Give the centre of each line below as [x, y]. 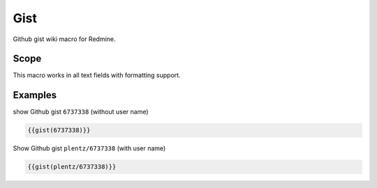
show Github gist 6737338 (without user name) [81, 112]
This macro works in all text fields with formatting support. [97, 75]
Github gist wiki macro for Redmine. [64, 39]
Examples [35, 95]
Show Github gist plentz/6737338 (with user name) [89, 148]
